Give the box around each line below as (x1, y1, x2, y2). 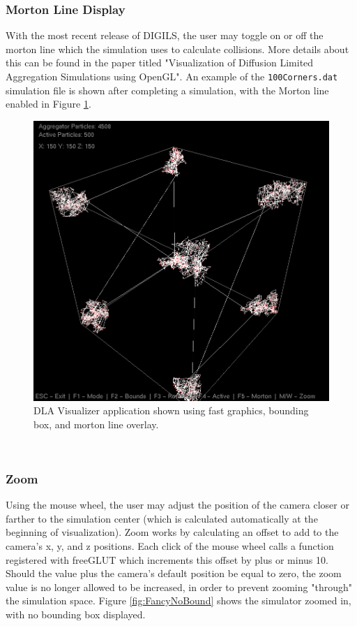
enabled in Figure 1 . (6, 96, 91, 111)
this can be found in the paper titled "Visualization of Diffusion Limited (6, 55, 314, 70)
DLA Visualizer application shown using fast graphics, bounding (33, 403, 309, 418)
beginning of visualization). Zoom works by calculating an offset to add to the (6, 525, 339, 539)
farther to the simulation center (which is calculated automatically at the (6, 511, 318, 525)
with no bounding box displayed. (6, 606, 146, 621)
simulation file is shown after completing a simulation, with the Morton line (6, 82, 329, 97)
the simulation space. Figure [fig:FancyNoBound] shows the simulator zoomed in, (6, 593, 351, 608)
